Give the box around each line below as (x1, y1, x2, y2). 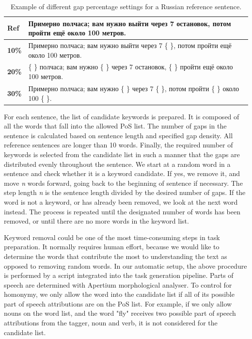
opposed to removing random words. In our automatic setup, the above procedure (4, 260, 247, 271)
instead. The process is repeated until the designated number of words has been (4, 206, 240, 216)
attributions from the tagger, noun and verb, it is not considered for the (4, 318, 218, 328)
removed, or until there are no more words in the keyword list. (4, 216, 189, 226)
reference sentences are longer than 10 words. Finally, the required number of (4, 140, 233, 150)
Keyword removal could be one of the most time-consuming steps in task (4, 232, 220, 242)
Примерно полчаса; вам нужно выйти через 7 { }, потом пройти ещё (28, 40, 232, 50)
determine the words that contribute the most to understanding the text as (4, 251, 227, 261)
